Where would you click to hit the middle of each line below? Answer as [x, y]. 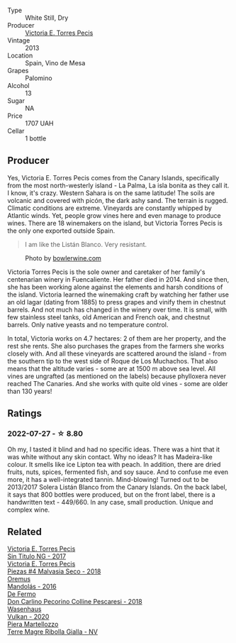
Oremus [19, 579]
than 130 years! [30, 391]
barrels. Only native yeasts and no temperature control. [88, 324]
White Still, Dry [47, 18]
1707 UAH [40, 123]
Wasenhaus [24, 609]
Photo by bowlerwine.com [63, 258]
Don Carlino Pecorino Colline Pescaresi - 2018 [75, 602]
